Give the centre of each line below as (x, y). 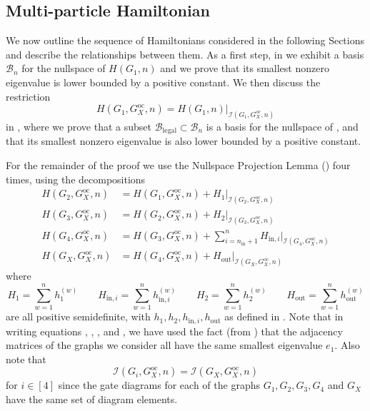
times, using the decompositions (76, 179)
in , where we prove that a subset (79, 127)
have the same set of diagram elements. (92, 399)
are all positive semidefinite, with (78, 316)
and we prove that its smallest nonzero (245, 68)
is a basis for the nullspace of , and (282, 127)
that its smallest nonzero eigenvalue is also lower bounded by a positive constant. (184, 141)
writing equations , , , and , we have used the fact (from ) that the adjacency (174, 331)
